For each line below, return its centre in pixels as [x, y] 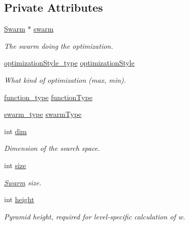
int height [19, 199]
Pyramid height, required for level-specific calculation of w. [95, 216]
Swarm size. [23, 182]
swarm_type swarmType [43, 114]
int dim [15, 131]
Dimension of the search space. [52, 148]
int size [15, 165]
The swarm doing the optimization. [59, 45]
